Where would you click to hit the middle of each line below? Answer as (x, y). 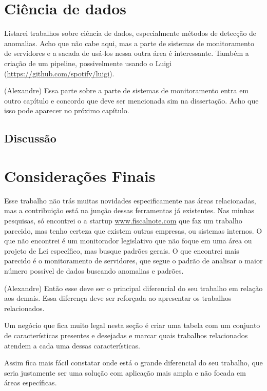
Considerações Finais (80, 176)
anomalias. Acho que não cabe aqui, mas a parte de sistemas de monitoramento (129, 43)
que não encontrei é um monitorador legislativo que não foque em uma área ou (128, 241)
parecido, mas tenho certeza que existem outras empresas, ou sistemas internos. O (133, 230)
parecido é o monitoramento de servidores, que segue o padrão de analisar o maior (133, 261)
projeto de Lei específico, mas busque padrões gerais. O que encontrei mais (122, 250)
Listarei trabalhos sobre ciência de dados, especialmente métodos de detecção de (130, 33)
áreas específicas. (31, 383)
